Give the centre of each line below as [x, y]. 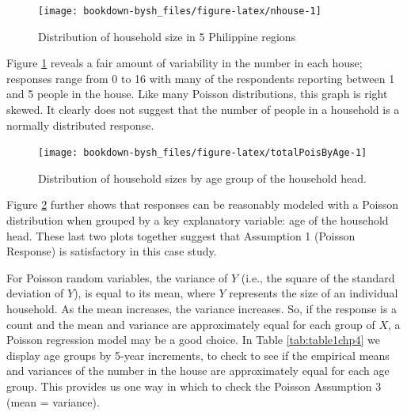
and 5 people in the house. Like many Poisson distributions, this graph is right [197, 94]
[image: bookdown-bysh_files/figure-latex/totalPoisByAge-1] [203, 153]
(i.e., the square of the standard [318, 277]
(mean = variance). [53, 401]
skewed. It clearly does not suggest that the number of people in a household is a [203, 110]
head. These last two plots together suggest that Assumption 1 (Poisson [181, 235]
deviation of [35, 293]
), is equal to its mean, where [145, 293]
